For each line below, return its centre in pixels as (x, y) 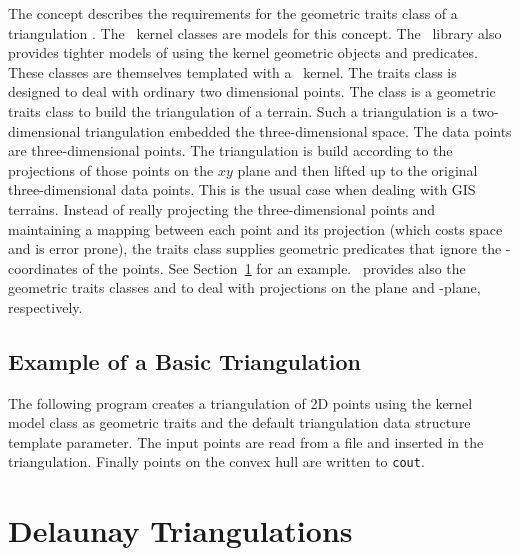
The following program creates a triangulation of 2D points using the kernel (240, 402)
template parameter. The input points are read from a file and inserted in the (246, 441)
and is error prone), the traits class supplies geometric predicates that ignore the (255, 248)
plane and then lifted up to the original (357, 169)
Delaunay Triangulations (180, 530)
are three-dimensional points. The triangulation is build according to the (230, 150)
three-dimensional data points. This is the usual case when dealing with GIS (242, 189)
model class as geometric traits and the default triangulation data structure (239, 422)
